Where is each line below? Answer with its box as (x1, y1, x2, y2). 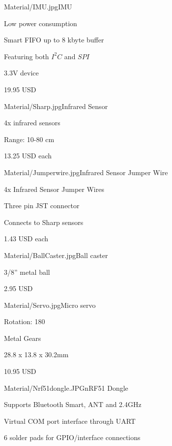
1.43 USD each (4, 233, 49, 244)
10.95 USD (4, 366, 36, 376)
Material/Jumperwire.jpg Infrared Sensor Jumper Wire (4, 167, 168, 177)
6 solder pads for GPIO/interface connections (4, 432, 141, 443)
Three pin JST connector (4, 200, 80, 211)
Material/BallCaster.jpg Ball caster (4, 250, 108, 260)
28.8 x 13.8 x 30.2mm (4, 349, 69, 360)
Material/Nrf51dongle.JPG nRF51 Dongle (4, 382, 128, 393)
